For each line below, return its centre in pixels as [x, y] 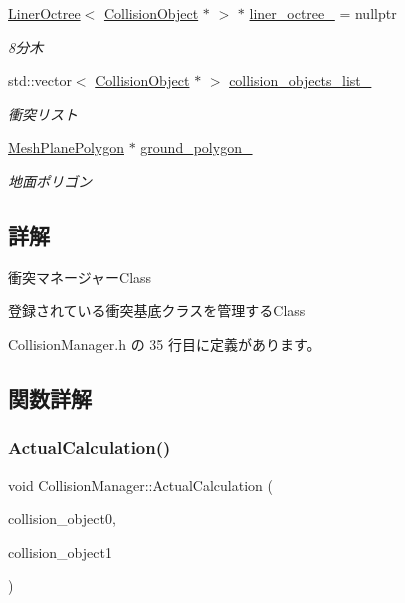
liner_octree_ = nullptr [323, 13]
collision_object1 [60, 551]
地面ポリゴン [50, 180]
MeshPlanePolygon [66, 147]
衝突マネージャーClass [80, 276]
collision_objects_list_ [300, 80]
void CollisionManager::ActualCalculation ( [140, 484]
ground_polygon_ [196, 147]
